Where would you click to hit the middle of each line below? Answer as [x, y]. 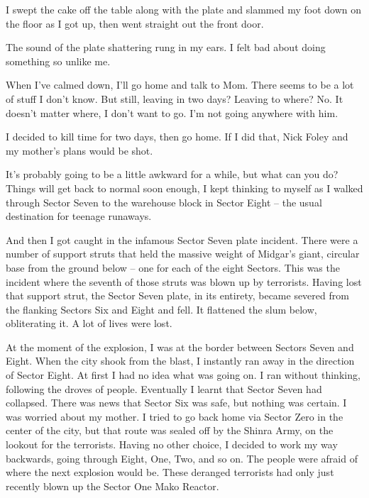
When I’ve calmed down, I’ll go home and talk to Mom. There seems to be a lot [180, 85]
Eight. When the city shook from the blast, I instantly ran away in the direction [180, 361]
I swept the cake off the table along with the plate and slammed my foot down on [183, 9]
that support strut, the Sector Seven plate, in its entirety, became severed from [177, 295]
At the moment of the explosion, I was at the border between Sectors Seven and [180, 347]
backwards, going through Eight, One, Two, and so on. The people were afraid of [182, 458]
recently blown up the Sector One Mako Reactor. [112, 486]
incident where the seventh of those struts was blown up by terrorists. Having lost [184, 281]
